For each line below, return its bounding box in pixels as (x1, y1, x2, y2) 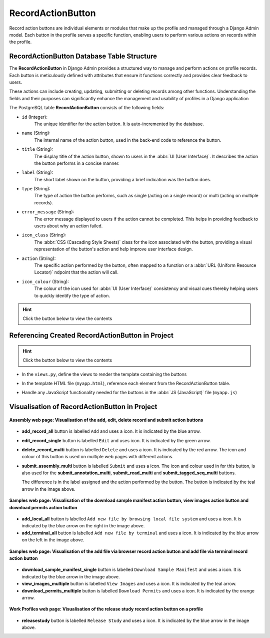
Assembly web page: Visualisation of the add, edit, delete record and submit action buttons (9, 417, 203, 423)
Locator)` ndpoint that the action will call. (34, 269, 118, 275)
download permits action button (9, 504, 77, 510)
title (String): (21, 146, 53, 152)
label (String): (21, 169, 53, 175)
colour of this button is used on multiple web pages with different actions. (21, 454, 173, 460)
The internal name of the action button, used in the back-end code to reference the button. (34, 137, 221, 143)
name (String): (21, 130, 51, 136)
